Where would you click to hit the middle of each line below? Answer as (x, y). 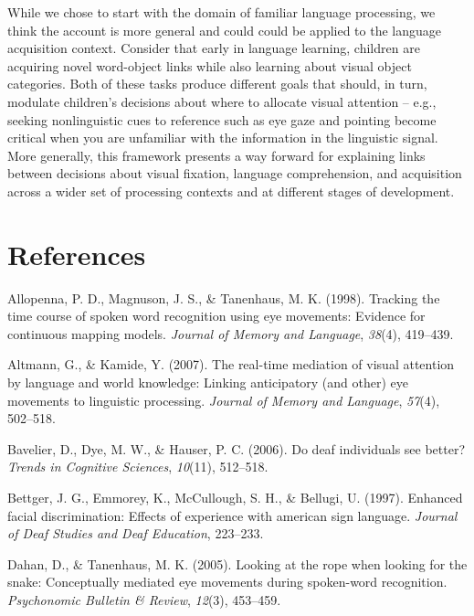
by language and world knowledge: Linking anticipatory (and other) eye (208, 382)
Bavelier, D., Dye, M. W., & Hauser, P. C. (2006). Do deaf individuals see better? (237, 448)
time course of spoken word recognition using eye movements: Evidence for (216, 316)
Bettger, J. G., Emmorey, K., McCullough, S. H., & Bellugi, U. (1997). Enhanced (235, 497)
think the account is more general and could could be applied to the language (225, 30)
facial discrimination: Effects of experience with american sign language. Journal (232, 515)
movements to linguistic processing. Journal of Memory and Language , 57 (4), (224, 400)
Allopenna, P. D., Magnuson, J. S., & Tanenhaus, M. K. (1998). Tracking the (224, 297)
